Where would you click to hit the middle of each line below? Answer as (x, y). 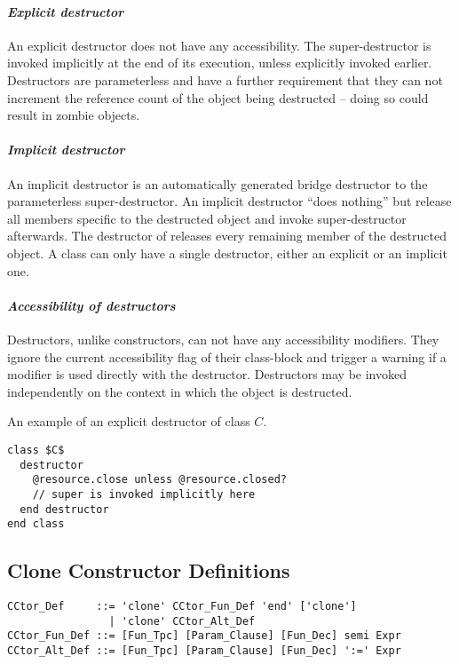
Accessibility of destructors (91, 305)
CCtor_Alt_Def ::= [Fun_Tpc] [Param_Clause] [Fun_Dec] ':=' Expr (204, 651)
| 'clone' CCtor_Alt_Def (182, 621)
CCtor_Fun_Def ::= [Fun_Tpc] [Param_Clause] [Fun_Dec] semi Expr (204, 636)
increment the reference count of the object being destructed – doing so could (218, 97)
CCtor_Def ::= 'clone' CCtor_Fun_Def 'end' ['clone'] (182, 607)
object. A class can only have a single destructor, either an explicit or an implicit (227, 253)
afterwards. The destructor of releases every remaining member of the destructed (227, 236)
